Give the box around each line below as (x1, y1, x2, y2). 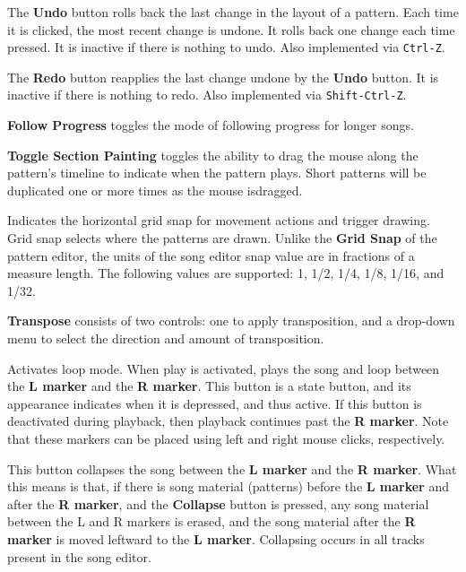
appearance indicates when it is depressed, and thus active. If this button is (7, 394, 422, 412)
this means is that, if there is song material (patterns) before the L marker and (7, 477, 449, 496)
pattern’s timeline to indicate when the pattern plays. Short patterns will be (7, 163, 427, 182)
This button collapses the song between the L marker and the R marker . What (7, 459, 457, 478)
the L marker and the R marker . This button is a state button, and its (7, 377, 411, 395)
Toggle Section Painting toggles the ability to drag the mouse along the (7, 145, 419, 164)
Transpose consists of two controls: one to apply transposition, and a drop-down (7, 311, 455, 330)
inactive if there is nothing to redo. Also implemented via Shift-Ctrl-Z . (7, 85, 407, 104)
